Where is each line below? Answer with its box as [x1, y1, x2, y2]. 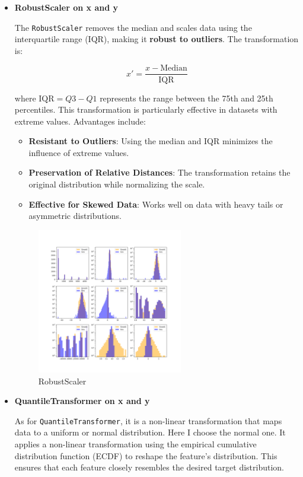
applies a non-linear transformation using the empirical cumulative [14, 437, 257, 450]
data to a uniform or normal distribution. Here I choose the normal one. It [14, 426, 286, 438]
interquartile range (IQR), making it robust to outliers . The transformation [14, 33, 299, 45]
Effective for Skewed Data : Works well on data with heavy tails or [28, 198, 283, 210]
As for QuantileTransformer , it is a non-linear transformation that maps [14, 414, 282, 427]
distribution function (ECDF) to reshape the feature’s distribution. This [14, 449, 278, 462]
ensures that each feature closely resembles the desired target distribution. [14, 461, 284, 473]
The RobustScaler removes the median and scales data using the [14, 21, 252, 33]
